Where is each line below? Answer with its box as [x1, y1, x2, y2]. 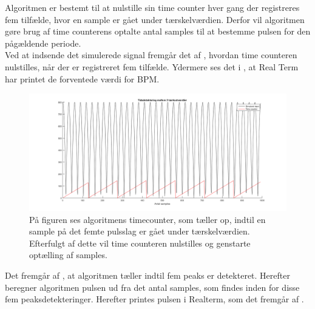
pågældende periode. [5, 36, 81, 49]
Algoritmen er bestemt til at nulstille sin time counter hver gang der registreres [5, 1, 300, 13]
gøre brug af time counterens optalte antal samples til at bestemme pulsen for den [5, 25, 311, 38]
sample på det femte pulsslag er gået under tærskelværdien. [29, 225, 250, 238]
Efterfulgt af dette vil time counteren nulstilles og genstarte [29, 236, 251, 249]
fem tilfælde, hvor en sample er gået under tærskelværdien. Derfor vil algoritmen [5, 13, 305, 25]
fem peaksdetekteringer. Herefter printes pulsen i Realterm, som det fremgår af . [5, 293, 304, 305]
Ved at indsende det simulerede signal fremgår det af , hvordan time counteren [5, 48, 297, 61]
